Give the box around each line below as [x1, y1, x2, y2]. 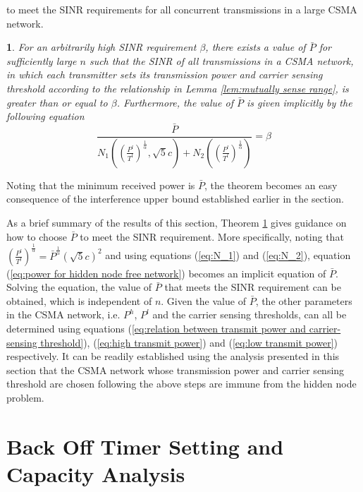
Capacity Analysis [6, 459, 185, 488]
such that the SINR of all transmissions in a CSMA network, [89, 53, 354, 68]
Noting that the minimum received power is [6, 177, 195, 192]
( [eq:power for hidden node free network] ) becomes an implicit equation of [6, 265, 326, 280]
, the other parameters [255, 293, 352, 308]
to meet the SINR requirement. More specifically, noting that [80, 229, 344, 244]
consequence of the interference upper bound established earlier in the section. [6, 191, 344, 206]
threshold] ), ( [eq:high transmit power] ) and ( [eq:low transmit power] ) [40, 335, 338, 349]
